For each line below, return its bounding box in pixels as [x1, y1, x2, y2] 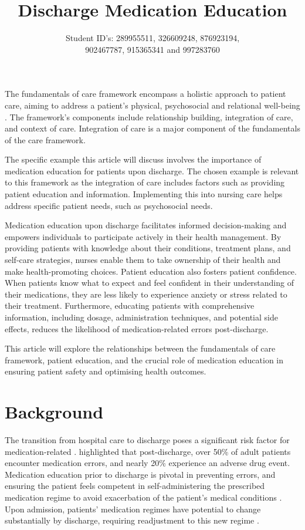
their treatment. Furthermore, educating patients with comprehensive [5, 299, 255, 312]
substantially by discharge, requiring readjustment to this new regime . [5, 514, 259, 526]
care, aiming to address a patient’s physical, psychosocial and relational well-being [5, 99, 300, 111]
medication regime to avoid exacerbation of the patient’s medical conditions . [5, 491, 282, 504]
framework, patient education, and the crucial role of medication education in [5, 353, 284, 366]
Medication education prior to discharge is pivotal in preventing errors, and [5, 468, 276, 480]
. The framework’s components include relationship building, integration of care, [5, 110, 293, 123]
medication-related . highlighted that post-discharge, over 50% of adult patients [5, 445, 291, 457]
